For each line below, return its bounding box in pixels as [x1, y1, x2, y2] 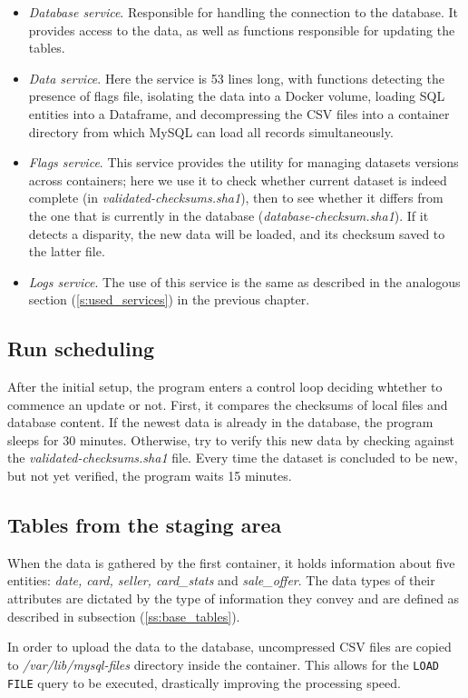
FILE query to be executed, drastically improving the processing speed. [7, 673, 401, 692]
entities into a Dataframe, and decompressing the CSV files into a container [28, 104, 450, 123]
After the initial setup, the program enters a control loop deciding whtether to [7, 377, 443, 396]
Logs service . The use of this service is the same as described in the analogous [28, 272, 461, 291]
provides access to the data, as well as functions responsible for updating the [28, 20, 455, 39]
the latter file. [28, 242, 105, 261]
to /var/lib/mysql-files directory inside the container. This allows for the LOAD [7, 654, 439, 673]
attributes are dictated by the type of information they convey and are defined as [7, 589, 460, 608]
